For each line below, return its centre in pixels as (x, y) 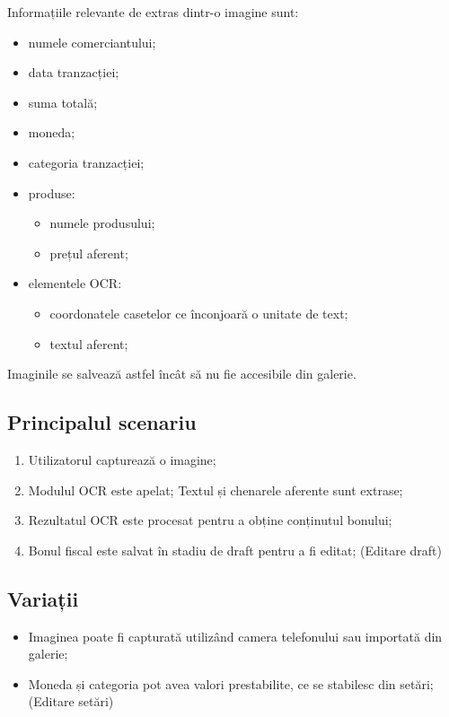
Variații (43, 598)
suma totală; (63, 102)
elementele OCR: (75, 283)
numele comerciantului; (92, 42)
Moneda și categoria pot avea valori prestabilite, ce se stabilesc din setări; (231, 683)
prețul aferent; (89, 253)
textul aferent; (89, 343)
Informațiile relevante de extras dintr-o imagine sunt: (153, 12)
